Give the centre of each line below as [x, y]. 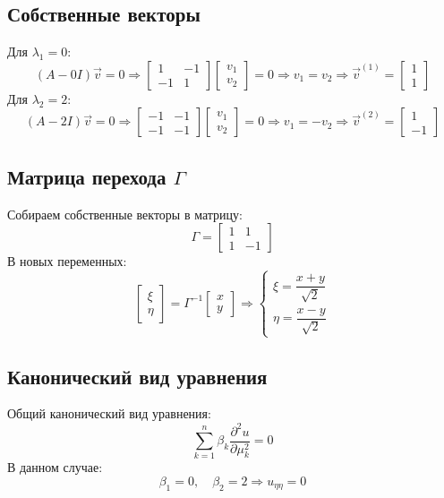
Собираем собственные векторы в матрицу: [125, 214]
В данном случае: [55, 467]
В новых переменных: [67, 261]
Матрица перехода [87, 176]
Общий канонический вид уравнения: [109, 413]
